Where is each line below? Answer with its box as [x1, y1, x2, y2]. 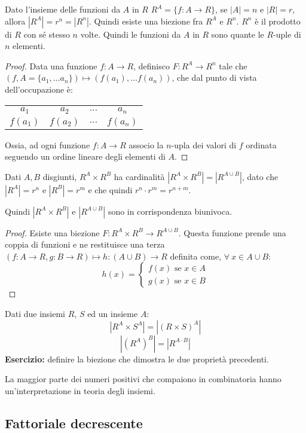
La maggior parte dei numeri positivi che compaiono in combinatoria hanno [5, 373, 281, 385]
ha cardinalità [114, 170, 165, 182]
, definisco [133, 59, 170, 72]
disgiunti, [42, 170, 77, 182]
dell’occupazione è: [5, 83, 73, 95]
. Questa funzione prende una [178, 226, 286, 239]
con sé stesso [23, 28, 70, 40]
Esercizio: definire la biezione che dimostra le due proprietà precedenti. [5, 352, 269, 365]
